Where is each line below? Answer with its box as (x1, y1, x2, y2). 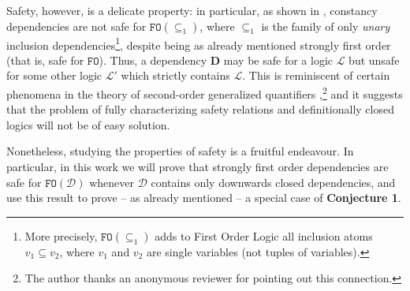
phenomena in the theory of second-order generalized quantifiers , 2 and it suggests (6, 84, 403, 102)
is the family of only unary (261, 17, 390, 34)
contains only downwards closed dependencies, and (151, 173, 396, 190)
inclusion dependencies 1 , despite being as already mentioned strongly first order (6, 34, 391, 53)
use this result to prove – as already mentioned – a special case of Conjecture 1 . (6, 189, 401, 206)
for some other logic (6, 67, 102, 84)
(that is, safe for (6, 51, 84, 68)
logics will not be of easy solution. (6, 116, 170, 132)
